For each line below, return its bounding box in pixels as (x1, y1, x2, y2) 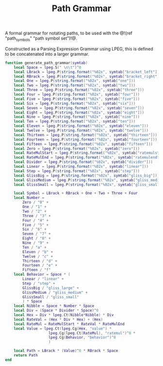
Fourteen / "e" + (22, 263, 57, 268)
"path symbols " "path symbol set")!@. (5, 35, 78, 42)
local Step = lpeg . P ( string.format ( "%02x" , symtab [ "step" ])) (14, 168, 140, 174)
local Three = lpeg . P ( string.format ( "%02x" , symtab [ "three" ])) (14, 88, 145, 93)
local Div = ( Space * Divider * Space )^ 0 (14, 308, 99, 313)
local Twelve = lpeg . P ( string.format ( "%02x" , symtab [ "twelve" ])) (14, 128, 149, 133)
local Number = (14, 195, 45, 200)
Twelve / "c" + (22, 254, 53, 259)
